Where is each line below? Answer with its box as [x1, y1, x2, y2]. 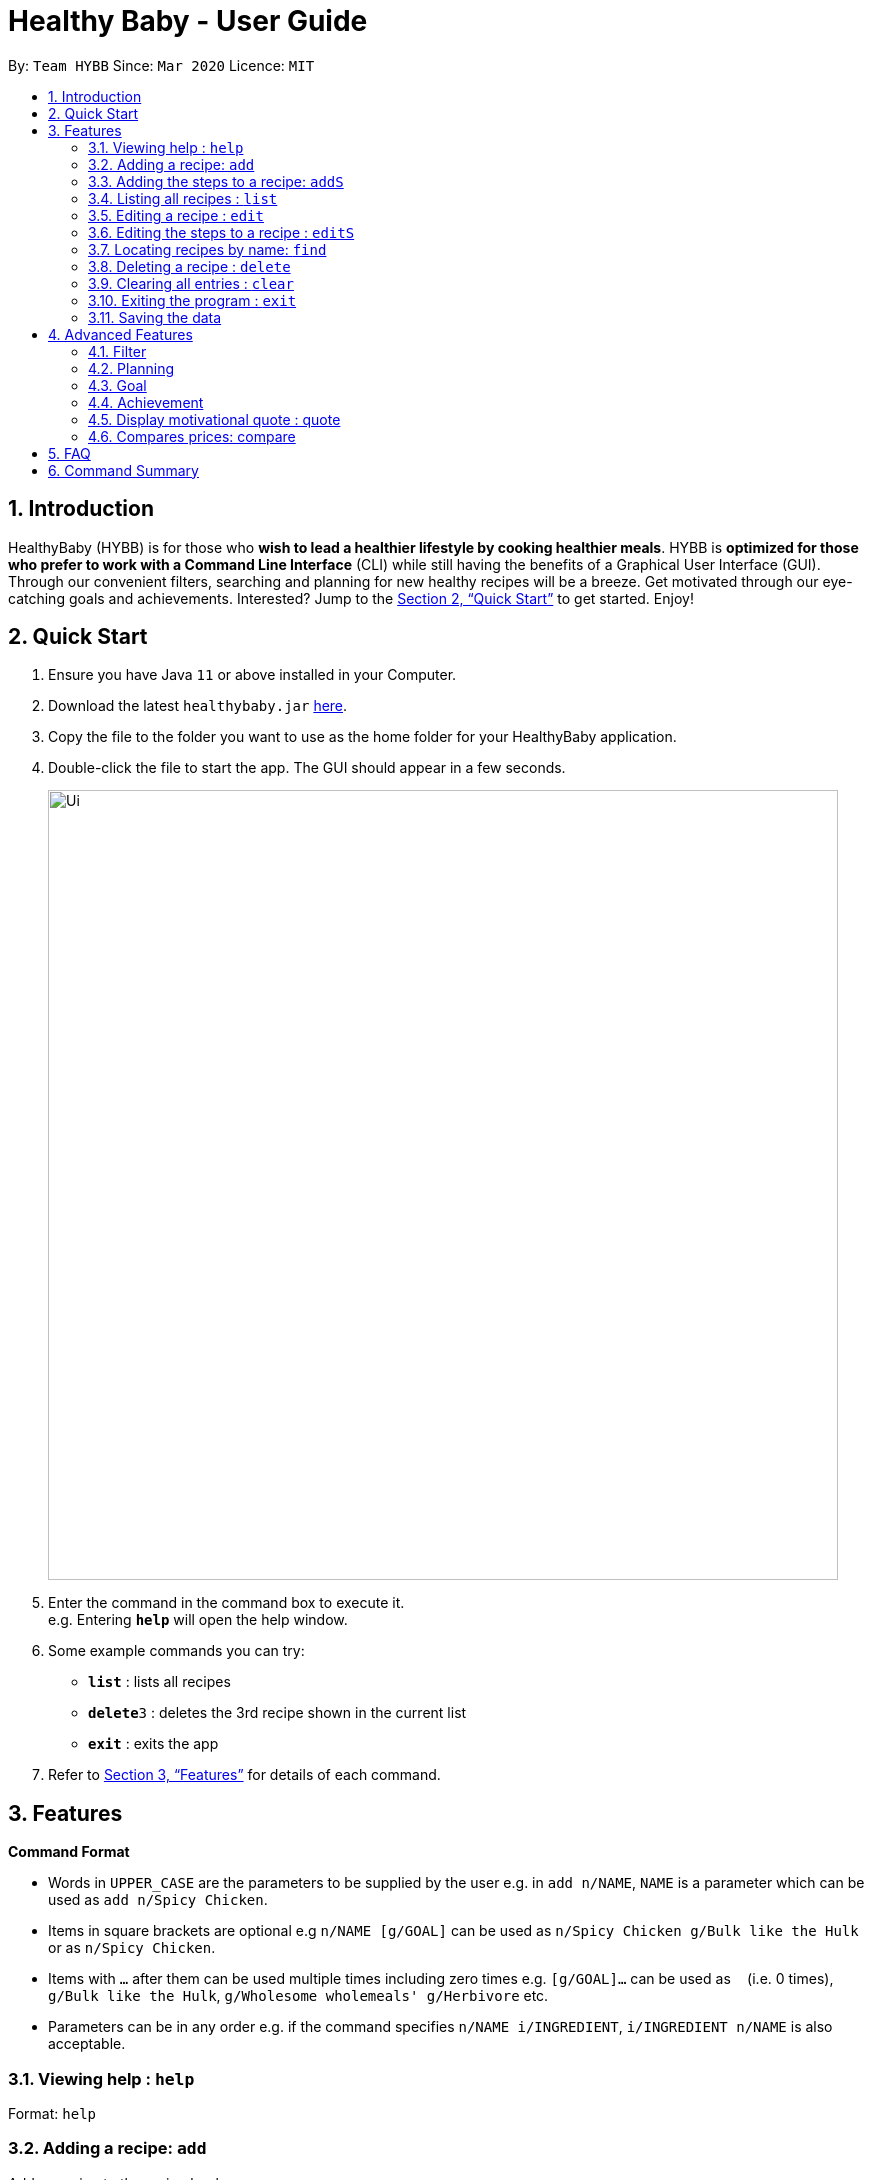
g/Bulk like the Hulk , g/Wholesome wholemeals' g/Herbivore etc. [48, 1987, 549, 2005]
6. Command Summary [48, 461, 199, 479]
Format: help [8, 2105, 96, 2123]
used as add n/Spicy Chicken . [48, 1891, 268, 1909]
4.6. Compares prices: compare [88, 427, 296, 445]
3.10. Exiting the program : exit [88, 291, 297, 309]
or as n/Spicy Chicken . [48, 1939, 216, 1957]
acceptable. [48, 2035, 126, 2053]
